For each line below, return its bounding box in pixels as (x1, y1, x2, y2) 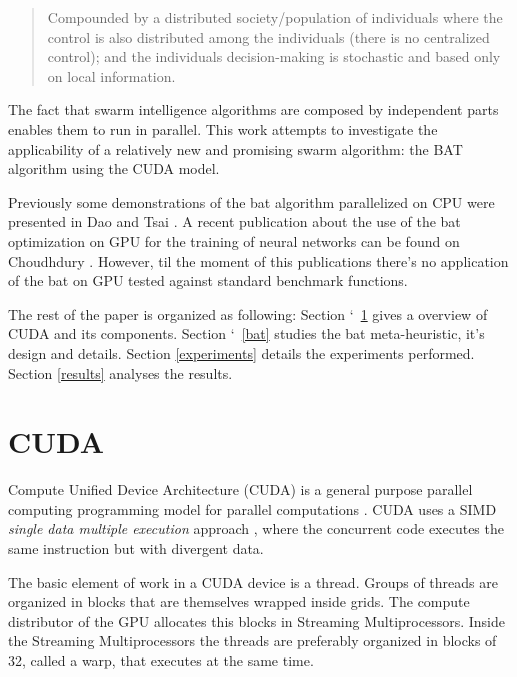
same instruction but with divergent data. (8, 538, 264, 558)
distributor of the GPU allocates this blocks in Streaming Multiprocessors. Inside (8, 610, 505, 631)
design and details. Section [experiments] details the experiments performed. (8, 342, 475, 363)
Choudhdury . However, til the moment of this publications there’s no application (8, 250, 509, 271)
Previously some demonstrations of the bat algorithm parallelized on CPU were (8, 191, 495, 212)
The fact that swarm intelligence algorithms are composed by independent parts (8, 99, 499, 120)
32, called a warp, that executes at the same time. (8, 649, 314, 670)
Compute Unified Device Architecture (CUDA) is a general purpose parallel (8, 479, 473, 500)
